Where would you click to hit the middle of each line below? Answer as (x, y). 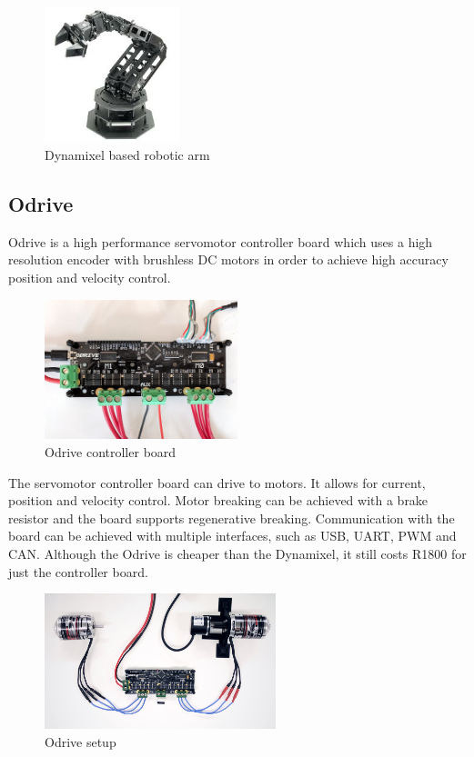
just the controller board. (78, 571)
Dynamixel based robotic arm (127, 154)
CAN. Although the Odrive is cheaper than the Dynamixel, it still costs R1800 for (237, 554)
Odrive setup (81, 741)
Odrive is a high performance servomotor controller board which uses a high (221, 241)
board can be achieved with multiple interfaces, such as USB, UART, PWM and (232, 536)
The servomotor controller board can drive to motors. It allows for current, (217, 482)
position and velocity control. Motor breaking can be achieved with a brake (218, 500)
